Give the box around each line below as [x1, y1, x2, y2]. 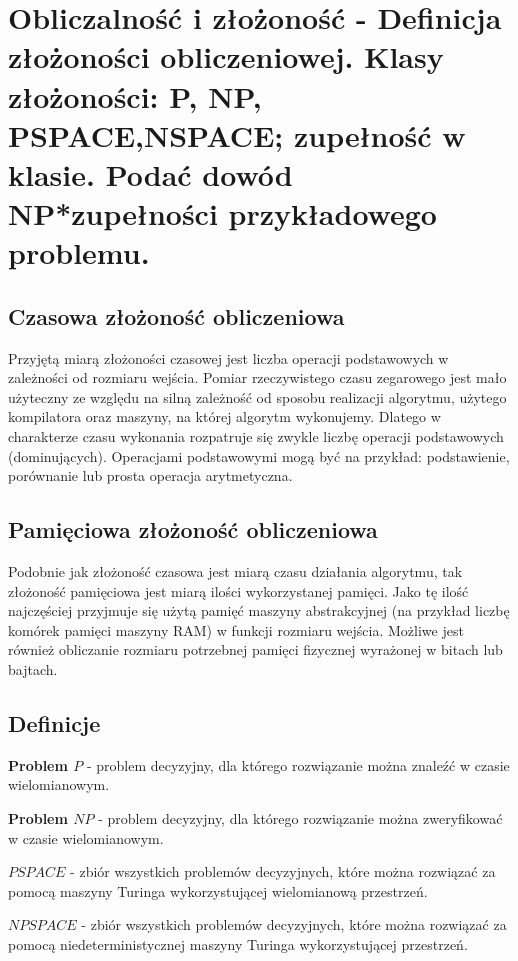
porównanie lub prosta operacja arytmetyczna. [8, 465, 293, 486]
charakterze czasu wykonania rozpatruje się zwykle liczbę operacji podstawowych [8, 426, 504, 447]
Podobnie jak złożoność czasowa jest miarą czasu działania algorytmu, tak [8, 561, 463, 582]
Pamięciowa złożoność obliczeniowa [8, 514, 378, 545]
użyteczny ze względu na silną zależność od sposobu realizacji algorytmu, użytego [8, 386, 507, 407]
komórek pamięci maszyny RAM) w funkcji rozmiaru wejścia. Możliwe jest [8, 619, 464, 640]
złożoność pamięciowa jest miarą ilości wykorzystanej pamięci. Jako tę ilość [8, 580, 469, 601]
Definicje [8, 708, 101, 739]
